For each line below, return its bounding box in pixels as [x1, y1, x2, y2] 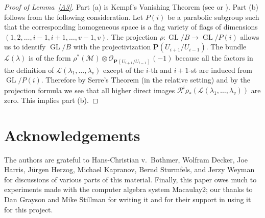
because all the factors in [175, 52, 253, 63]
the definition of [4, 64, 54, 75]
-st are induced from [188, 64, 252, 75]
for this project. [4, 204, 53, 214]
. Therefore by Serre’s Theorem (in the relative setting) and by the [41, 74, 250, 85]
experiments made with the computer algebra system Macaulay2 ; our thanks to [4, 184, 253, 195]
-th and [148, 64, 172, 75]
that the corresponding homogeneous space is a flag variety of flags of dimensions [4, 21, 258, 32]
